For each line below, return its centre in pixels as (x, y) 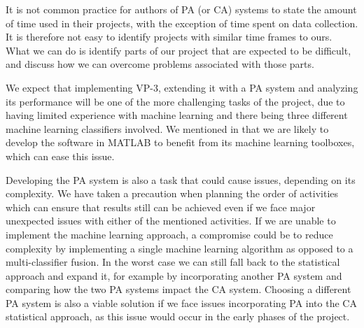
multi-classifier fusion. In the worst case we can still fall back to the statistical (173, 262)
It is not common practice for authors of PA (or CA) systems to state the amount (181, 9)
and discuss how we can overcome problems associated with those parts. (160, 64)
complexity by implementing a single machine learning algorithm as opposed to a (180, 248)
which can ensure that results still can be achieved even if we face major (161, 207)
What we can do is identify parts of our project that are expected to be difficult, (178, 50)
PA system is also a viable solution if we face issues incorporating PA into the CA (181, 302)
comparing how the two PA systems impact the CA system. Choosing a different (178, 289)
